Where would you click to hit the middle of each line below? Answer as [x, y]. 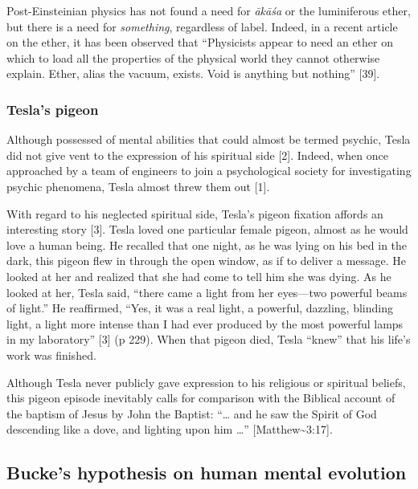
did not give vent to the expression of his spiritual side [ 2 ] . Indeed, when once [197, 155]
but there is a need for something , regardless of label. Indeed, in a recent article [202, 26]
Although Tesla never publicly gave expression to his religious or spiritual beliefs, [206, 382]
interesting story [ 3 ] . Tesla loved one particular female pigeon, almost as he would [207, 229]
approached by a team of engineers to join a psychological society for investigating [209, 171]
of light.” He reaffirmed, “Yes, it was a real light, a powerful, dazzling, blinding [200, 308]
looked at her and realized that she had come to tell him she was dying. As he [199, 276]
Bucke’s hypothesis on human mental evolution [207, 473]
